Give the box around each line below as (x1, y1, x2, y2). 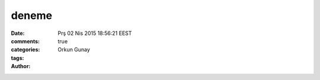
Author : (11, 63, 31, 70)
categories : (11, 46, 40, 53)
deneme (11, 9, 53, 22)
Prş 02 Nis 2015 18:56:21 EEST (57, 30, 132, 37)
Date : (11, 30, 25, 37)
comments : (11, 37, 40, 44)
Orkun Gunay (57, 46, 90, 53)
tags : (11, 54, 24, 62)
